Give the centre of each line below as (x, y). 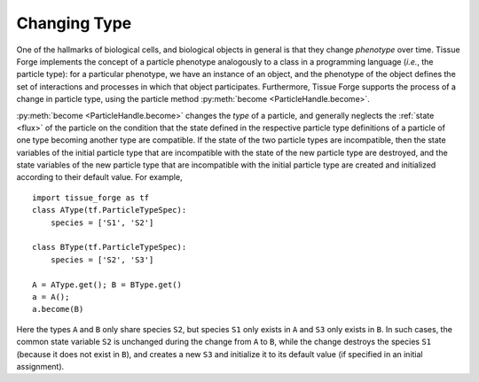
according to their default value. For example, (99, 177)
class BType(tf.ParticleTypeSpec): (110, 247)
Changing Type (74, 23)
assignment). (40, 366)
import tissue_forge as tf (91, 198)
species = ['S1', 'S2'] (102, 222)
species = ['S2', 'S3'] (102, 260)
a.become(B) (58, 309)
